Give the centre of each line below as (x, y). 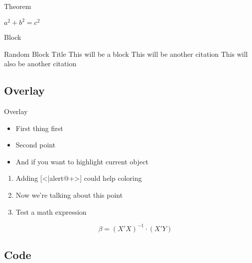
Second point (36, 145)
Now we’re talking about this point (69, 195)
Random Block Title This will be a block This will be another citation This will (126, 54)
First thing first (39, 128)
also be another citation (40, 64)
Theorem (18, 6)
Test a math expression (51, 211)
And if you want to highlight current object (82, 161)
